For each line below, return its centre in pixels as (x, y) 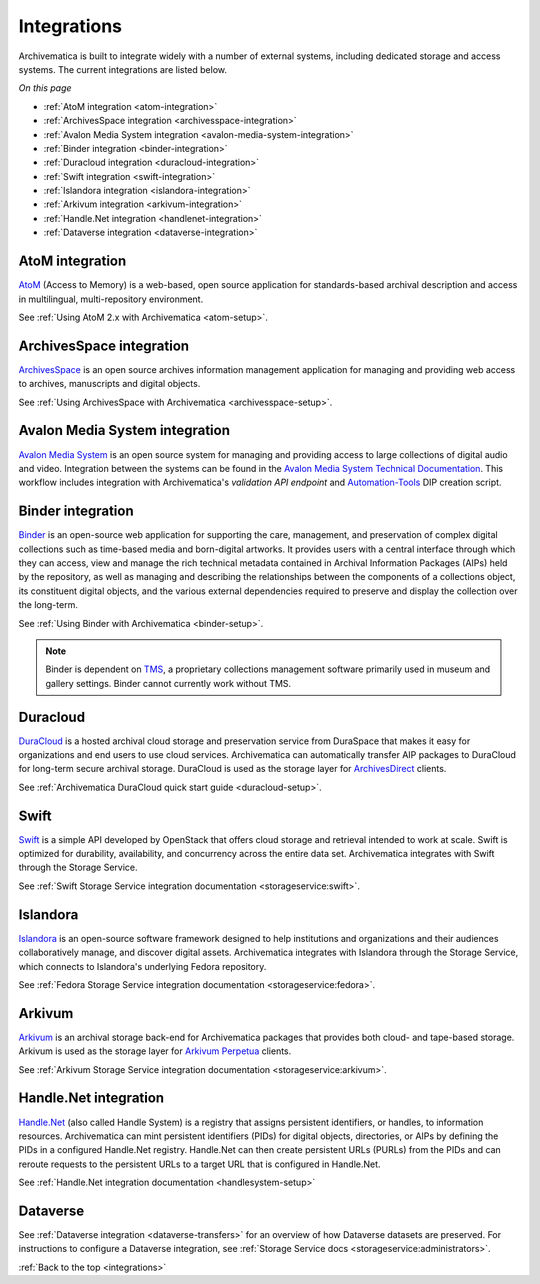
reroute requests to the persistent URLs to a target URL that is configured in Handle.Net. (199, 1164)
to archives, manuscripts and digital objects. (109, 384)
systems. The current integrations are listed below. (123, 69)
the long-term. (48, 605)
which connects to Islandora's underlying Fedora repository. (142, 966)
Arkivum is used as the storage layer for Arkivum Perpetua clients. (155, 1051)
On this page (45, 88)
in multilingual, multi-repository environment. (111, 299)
